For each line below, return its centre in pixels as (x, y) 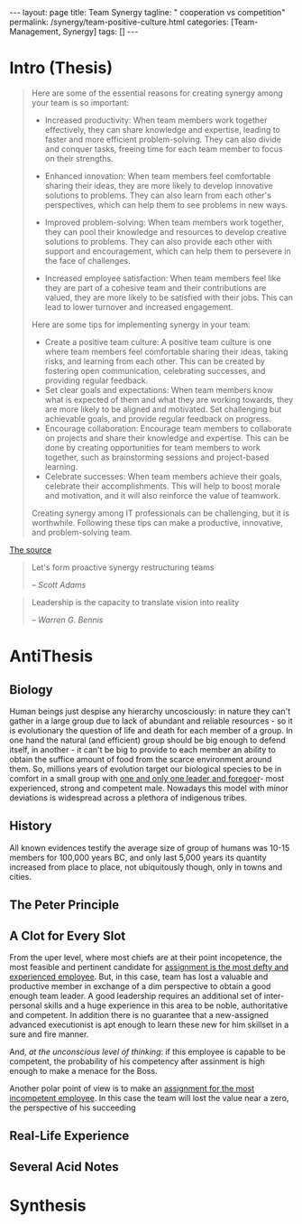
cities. (20, 876)
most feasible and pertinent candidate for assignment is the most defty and (149, 967)
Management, (35, 32)
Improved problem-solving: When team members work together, (164, 222)
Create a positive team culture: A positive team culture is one (158, 341)
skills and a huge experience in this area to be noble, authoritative (166, 1005)
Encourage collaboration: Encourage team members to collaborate (169, 428)
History (31, 826)
